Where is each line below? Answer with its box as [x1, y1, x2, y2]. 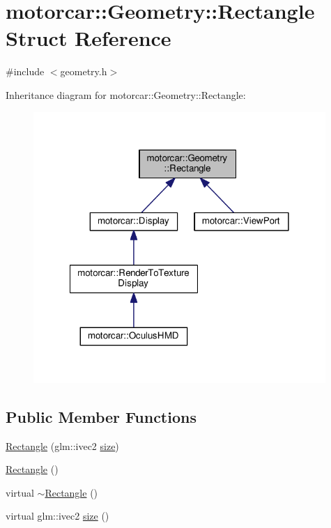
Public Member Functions [6, 405, 197, 427]
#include [6, 64, 45, 79]
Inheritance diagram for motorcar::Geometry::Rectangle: [6, 87, 246, 102]
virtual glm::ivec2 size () [6, 508, 109, 523]
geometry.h [60, 64, 107, 79]
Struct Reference [6, 24, 171, 52]
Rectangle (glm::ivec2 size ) [6, 438, 119, 453]
